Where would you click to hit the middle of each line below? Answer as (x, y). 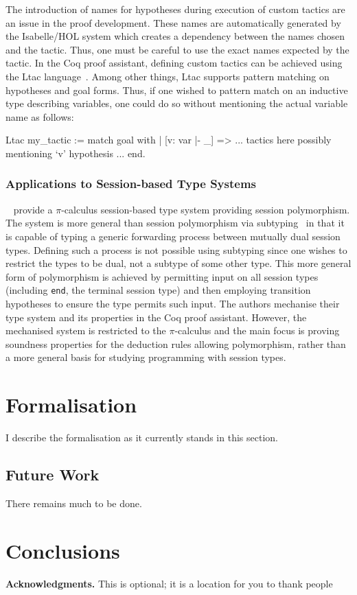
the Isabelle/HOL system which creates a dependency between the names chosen (175, 36)
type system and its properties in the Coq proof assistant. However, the (156, 317)
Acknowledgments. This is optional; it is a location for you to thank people (169, 583)
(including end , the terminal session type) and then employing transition (158, 290)
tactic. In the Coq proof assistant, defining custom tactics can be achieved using (174, 63)
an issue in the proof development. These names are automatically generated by (173, 22)
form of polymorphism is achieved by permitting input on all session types (162, 276)
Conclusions (63, 550)
